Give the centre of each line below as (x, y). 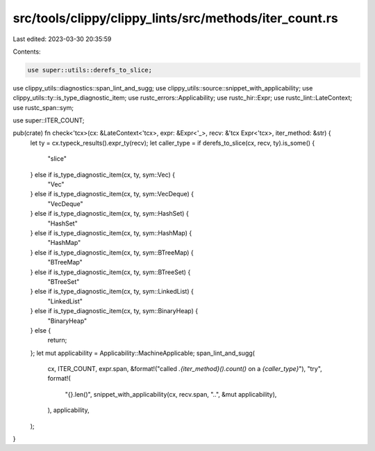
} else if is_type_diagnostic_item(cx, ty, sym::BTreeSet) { (110, 272)
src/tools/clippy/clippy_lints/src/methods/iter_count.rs (175, 18)
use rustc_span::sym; (43, 107)
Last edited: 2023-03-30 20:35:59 (62, 39)
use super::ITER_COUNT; (49, 120)
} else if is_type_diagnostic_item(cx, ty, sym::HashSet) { (109, 214)
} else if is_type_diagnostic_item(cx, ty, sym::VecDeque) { (112, 194)
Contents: (27, 52)
